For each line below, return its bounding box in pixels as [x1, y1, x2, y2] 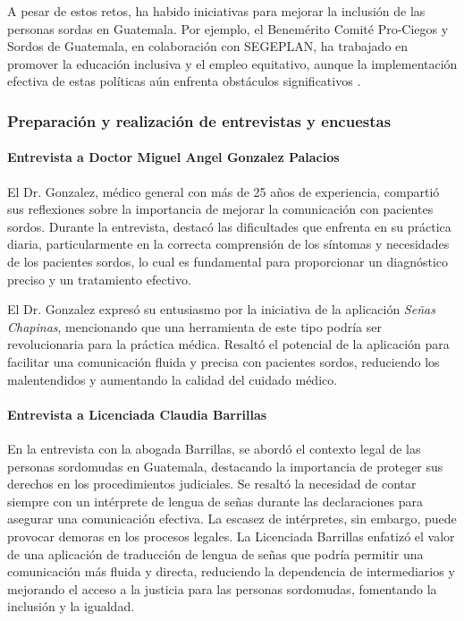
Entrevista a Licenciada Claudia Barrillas [7, 404, 267, 423]
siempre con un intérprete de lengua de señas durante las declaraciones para [7, 491, 423, 510]
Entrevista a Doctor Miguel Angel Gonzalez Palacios [7, 148, 340, 166]
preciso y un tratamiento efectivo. [7, 269, 191, 288]
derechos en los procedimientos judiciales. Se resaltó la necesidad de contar [7, 474, 417, 493]
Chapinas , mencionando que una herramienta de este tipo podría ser [7, 317, 382, 336]
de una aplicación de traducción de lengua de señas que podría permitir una [7, 544, 424, 563]
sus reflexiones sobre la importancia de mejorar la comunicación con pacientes [7, 200, 434, 218]
